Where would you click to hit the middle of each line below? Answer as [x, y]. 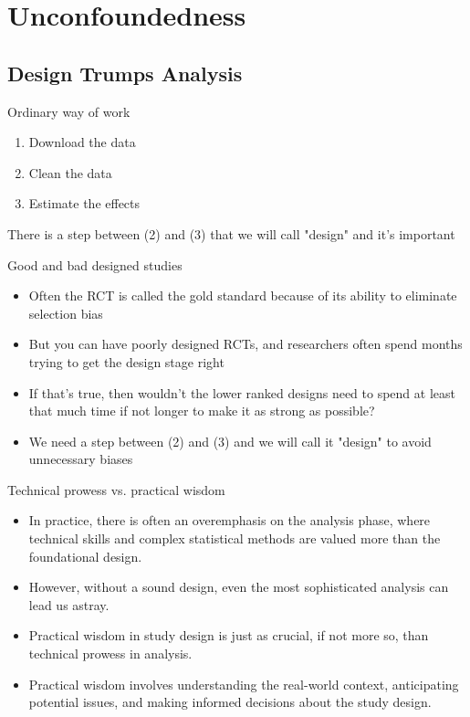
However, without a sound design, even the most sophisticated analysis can [239, 587]
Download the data [82, 142]
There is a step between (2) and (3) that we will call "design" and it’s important [231, 233]
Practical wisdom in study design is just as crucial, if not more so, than [229, 635]
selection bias [66, 313]
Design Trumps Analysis [125, 73]
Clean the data [70, 172]
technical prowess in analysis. [110, 654]
